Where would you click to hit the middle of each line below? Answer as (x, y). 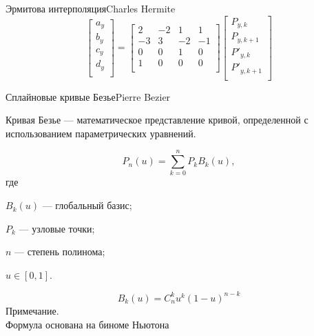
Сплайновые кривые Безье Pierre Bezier (88, 96)
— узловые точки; (57, 228)
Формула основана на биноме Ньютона (87, 324)
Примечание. (32, 310)
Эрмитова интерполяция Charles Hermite (91, 8)
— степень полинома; (60, 251)
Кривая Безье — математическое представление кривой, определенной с (157, 120)
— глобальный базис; (87, 205)
